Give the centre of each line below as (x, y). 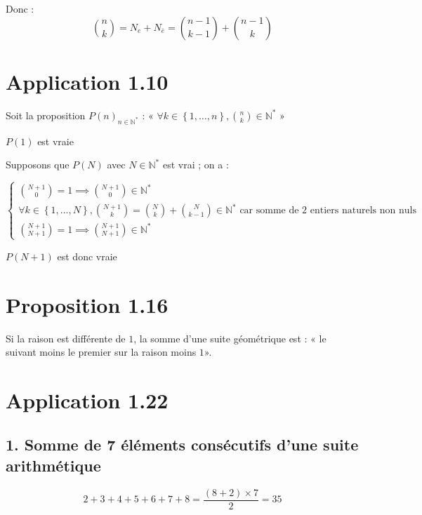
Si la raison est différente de (66, 338)
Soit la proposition (46, 115)
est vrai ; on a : (196, 165)
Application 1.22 (87, 400)
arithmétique (53, 465)
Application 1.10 (87, 81)
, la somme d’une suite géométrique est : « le (230, 338)
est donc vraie (87, 256)
